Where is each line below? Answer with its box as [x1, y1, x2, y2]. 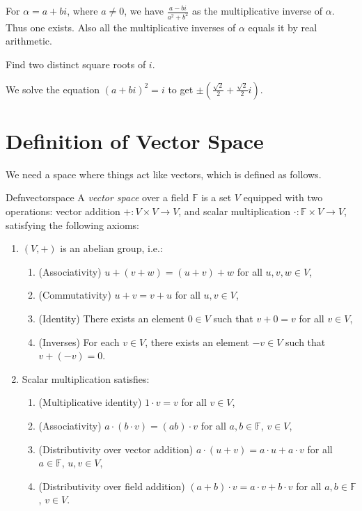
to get [168, 81, 194, 96]
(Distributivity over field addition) [38, 478, 185, 493]
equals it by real [248, 19, 317, 34]
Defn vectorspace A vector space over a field [6, 190, 189, 205]
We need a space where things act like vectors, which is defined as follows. [6, 166, 322, 181]
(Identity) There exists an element [38, 310, 184, 325]
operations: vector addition [6, 203, 120, 218]
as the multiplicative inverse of [191, 3, 323, 17]
